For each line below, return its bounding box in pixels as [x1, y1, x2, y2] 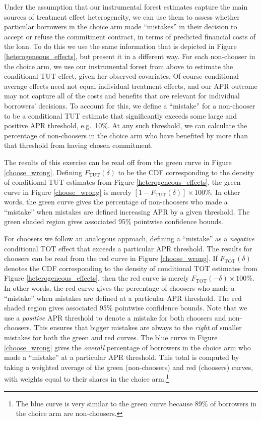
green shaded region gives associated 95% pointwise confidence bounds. [4, 216, 223, 227]
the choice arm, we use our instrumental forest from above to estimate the [4, 61, 233, 71]
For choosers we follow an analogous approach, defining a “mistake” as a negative [4, 233, 254, 244]
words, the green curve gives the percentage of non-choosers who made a [4, 196, 228, 207]
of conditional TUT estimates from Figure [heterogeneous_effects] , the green [4, 177, 241, 187]
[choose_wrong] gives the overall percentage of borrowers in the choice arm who [4, 342, 251, 352]
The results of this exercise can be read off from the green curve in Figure [4, 156, 232, 167]
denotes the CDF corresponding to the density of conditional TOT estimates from [4, 262, 257, 273]
